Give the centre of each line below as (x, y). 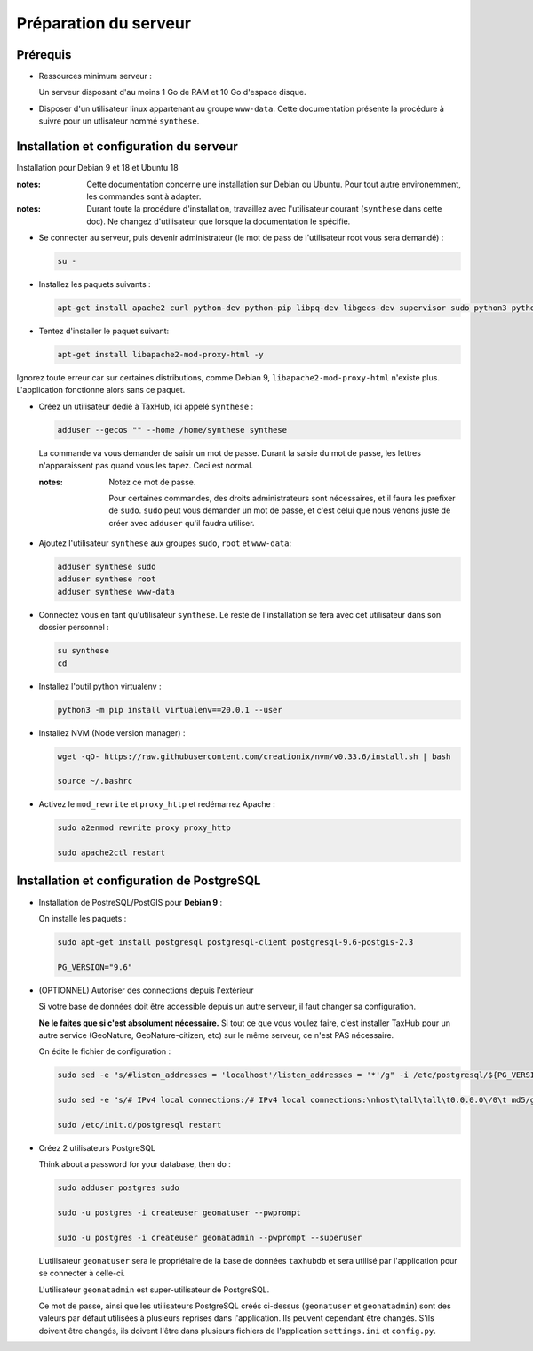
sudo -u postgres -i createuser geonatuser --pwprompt (179, 1212)
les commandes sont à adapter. (144, 196)
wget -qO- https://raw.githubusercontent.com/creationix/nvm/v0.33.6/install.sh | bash (254, 756)
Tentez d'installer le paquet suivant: (104, 331)
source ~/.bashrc (95, 781)
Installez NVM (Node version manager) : (112, 732)
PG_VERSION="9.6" (95, 967)
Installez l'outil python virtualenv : (100, 686)
